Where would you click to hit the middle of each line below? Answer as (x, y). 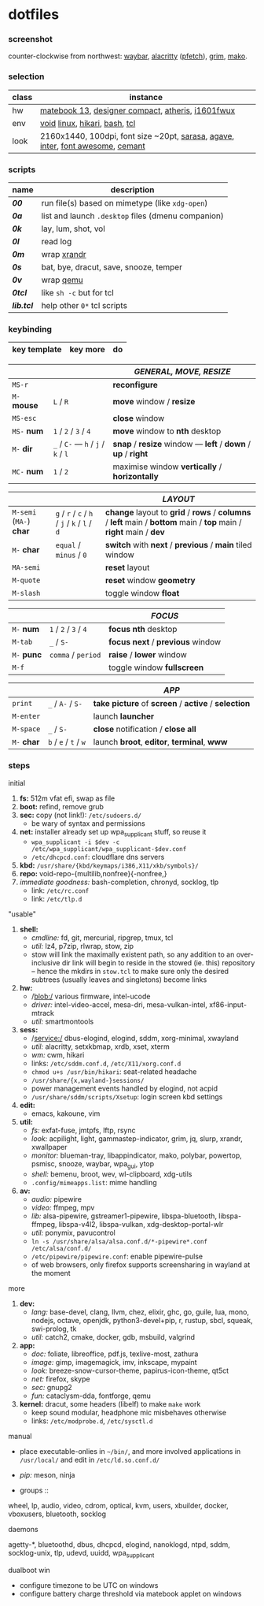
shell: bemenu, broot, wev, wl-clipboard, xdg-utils (112, 1174)
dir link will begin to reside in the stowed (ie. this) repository (158, 963)
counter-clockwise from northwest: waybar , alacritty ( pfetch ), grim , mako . (128, 56)
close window (139, 418)
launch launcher (124, 716)
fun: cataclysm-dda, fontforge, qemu (91, 1396)
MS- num (28, 431)
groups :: (34, 1490)
